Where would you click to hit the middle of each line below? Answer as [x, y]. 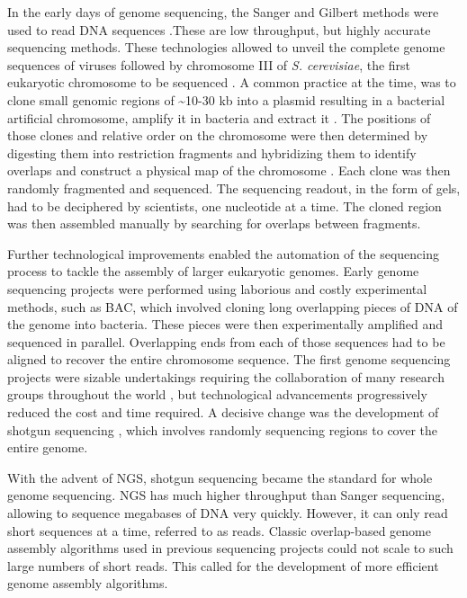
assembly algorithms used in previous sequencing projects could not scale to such [230, 548]
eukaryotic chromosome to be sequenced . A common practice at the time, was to [232, 82]
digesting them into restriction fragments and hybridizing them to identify [212, 152]
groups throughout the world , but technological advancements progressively [217, 394]
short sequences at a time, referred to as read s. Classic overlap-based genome [219, 530]
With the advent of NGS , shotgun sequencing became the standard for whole [220, 477]
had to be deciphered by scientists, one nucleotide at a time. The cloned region [225, 205]
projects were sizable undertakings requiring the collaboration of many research [226, 376]
